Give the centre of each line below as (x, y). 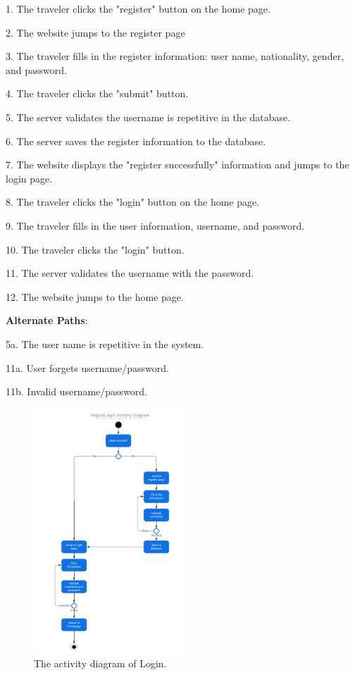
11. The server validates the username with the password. (130, 273)
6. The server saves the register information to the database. (136, 141)
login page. (29, 178)
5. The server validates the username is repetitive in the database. (148, 117)
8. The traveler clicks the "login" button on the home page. (133, 202)
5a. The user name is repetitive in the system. (105, 343)
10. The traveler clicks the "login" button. (95, 249)
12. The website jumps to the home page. (95, 296)
